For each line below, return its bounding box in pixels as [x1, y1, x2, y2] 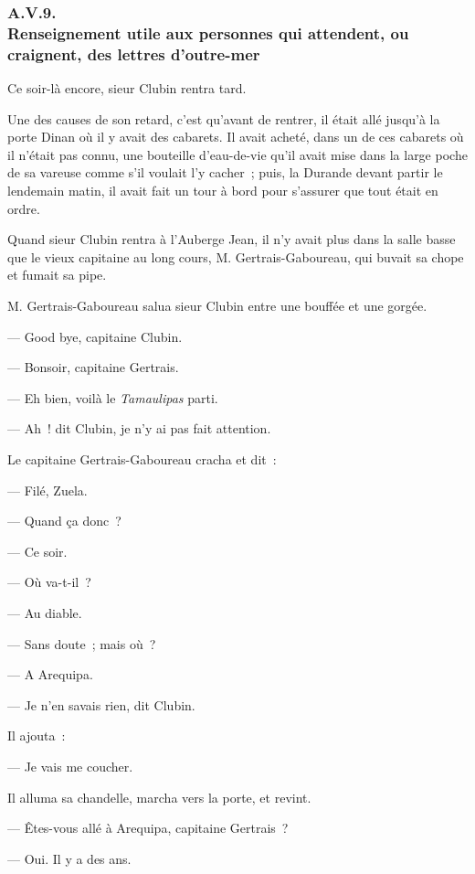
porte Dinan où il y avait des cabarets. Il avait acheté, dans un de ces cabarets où [7, 127, 464, 146]
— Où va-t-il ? [7, 572, 91, 592]
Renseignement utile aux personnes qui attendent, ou [7, 21, 409, 44]
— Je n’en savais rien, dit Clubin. [7, 695, 195, 714]
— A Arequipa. [7, 665, 93, 684]
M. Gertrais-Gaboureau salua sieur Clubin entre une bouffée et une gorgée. [7, 296, 427, 314]
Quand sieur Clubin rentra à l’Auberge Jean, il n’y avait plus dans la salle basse [7, 229, 456, 249]
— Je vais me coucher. [7, 756, 133, 775]
